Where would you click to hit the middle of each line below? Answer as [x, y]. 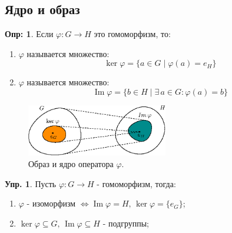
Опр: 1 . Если [29, 34]
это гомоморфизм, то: [132, 34]
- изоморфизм [51, 203]
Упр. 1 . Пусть [31, 183]
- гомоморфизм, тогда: [136, 183]
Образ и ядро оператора [71, 163]
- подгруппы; [126, 223]
